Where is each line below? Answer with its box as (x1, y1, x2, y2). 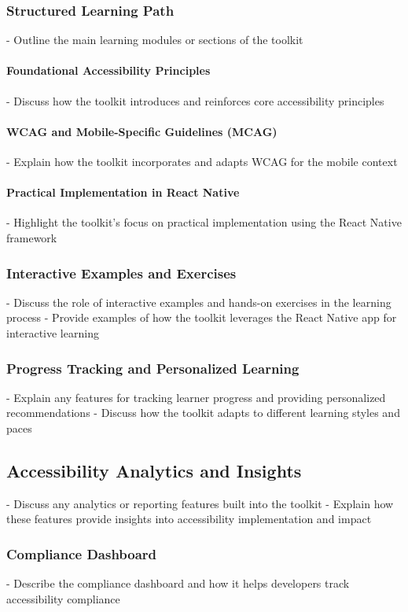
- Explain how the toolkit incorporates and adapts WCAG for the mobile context (6, 153, 398, 169)
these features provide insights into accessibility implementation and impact (6, 511, 372, 527)
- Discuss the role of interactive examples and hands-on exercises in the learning (6, 293, 391, 310)
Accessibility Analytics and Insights (6, 458, 302, 482)
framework (6, 229, 57, 245)
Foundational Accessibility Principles (6, 62, 211, 79)
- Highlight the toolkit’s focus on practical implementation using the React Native (6, 214, 402, 230)
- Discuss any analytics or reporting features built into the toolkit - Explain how (6, 495, 394, 511)
